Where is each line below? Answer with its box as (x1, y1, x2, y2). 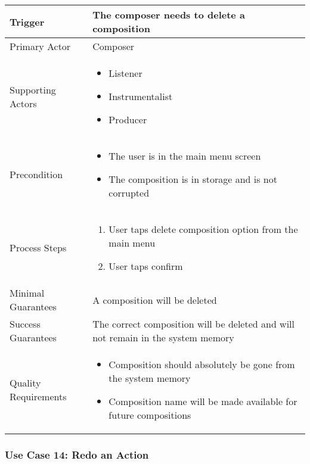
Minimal (10, 286, 45, 300)
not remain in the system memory (92, 331, 234, 344)
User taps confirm (108, 259, 183, 273)
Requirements (10, 390, 67, 403)
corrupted (108, 186, 150, 200)
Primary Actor (10, 39, 71, 53)
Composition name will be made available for (108, 394, 297, 408)
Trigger (10, 14, 45, 29)
